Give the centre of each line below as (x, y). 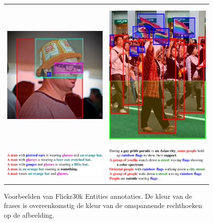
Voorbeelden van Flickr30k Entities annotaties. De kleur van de (98, 196)
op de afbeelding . (29, 215)
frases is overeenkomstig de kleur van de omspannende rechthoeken (103, 205)
